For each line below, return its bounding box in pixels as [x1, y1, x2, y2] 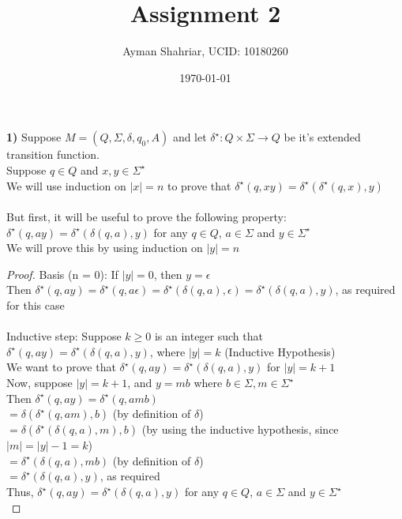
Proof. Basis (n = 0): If [6, 265, 118, 282]
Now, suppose [6, 374, 73, 391]
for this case [6, 297, 65, 314]
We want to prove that [6, 359, 116, 375]
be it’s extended [284, 129, 361, 145]
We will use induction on [6, 177, 126, 194]
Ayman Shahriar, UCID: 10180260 [122, 43, 288, 59]
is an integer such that [154, 328, 263, 344]
